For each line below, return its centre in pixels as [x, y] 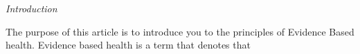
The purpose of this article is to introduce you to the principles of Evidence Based [180, 31]
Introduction [31, 8]
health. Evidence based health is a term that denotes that [128, 45]
